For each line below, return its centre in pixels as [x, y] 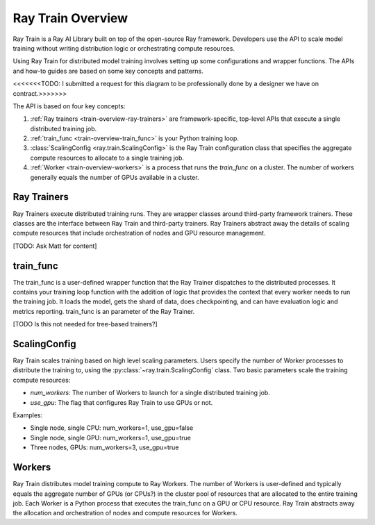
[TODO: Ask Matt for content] [55, 246]
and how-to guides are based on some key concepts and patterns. [108, 71]
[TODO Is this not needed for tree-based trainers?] [85, 324]
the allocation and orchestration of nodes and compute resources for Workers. [125, 513]
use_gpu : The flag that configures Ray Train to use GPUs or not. [122, 402]
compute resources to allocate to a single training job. [107, 158]
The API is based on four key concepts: [69, 106]
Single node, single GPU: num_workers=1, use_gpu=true [110, 437]
